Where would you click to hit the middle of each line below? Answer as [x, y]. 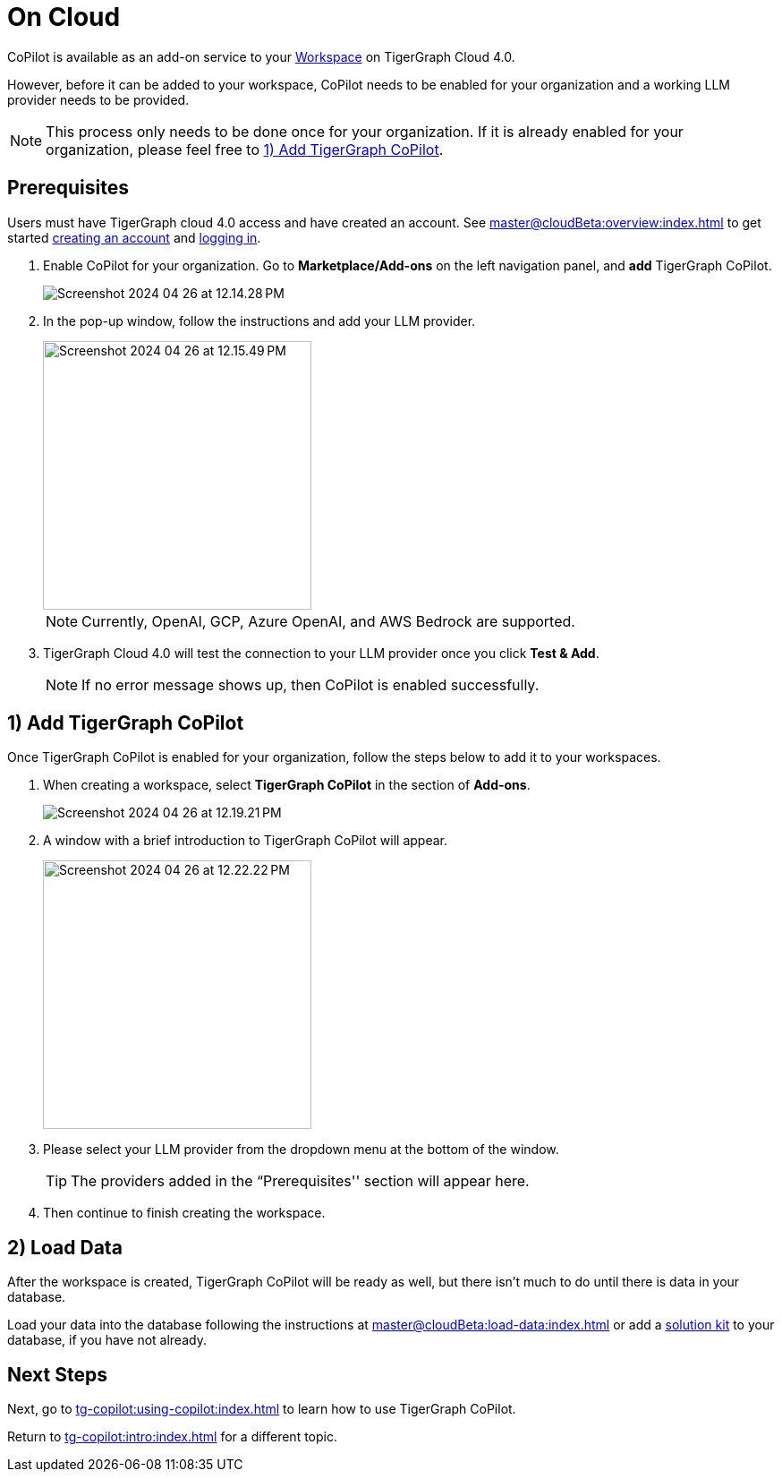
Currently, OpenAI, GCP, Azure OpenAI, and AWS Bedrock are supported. [328, 621]
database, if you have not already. [107, 1340]
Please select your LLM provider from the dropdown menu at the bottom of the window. [301, 1150]
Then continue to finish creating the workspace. [184, 1213]
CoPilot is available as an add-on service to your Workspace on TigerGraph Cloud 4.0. [261, 56]
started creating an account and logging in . [134, 237]
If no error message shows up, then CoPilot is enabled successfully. [310, 684]
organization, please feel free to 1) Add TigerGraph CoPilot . [245, 149]
